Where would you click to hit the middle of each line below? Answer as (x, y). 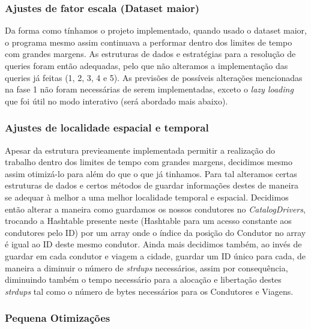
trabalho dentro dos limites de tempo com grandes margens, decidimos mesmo (149, 162)
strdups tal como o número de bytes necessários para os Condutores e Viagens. (149, 291)
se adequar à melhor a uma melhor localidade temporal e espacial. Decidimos (147, 197)
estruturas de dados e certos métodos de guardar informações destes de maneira (152, 185)
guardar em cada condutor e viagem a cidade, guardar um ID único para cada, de (155, 255)
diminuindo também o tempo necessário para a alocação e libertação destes (143, 279)
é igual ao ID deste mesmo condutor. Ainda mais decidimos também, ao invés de (153, 244)
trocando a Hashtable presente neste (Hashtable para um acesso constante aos (148, 221)
